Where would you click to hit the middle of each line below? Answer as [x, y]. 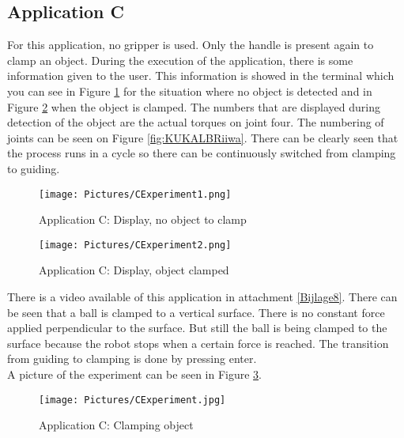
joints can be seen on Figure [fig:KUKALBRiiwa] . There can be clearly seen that [203, 137]
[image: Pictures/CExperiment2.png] [135, 245]
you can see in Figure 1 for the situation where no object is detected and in [190, 91]
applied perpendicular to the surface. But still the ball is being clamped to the [197, 328]
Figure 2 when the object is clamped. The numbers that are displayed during [194, 106]
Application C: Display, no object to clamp [143, 219]
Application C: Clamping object [116, 425]
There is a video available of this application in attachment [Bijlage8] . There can [202, 297]
